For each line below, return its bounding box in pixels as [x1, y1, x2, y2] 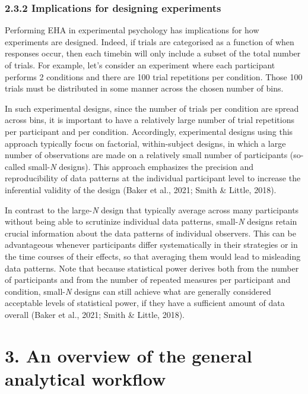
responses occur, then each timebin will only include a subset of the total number [5, 47, 301, 59]
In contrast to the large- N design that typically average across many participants [5, 203, 299, 216]
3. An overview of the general [5, 343, 252, 367]
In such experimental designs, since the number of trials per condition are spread [5, 102, 299, 114]
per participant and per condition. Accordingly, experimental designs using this [5, 125, 293, 137]
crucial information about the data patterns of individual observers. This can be [5, 226, 296, 239]
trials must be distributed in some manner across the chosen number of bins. [5, 82, 284, 94]
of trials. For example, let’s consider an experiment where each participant [5, 59, 275, 71]
